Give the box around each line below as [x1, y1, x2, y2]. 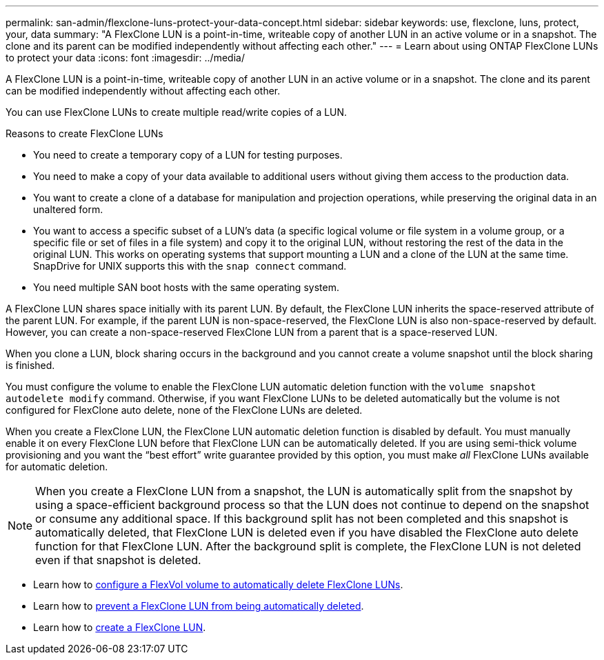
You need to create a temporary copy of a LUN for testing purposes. [33, 149, 343, 161]
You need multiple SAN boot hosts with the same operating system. [33, 281, 339, 293]
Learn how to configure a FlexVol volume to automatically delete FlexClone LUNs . [33, 579, 403, 590]
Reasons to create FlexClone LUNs [6, 128, 163, 139]
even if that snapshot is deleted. [35, 553, 201, 567]
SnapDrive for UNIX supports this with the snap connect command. [33, 260, 347, 272]
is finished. [6, 359, 55, 371]
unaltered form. [33, 203, 103, 215]
